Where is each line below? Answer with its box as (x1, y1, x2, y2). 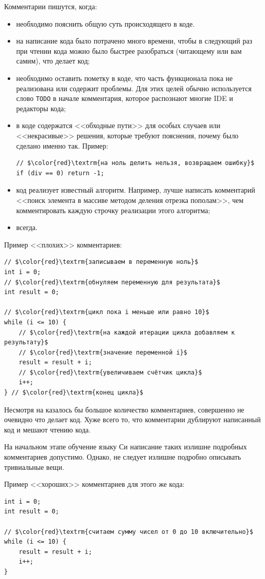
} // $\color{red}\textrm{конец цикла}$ (4, 389, 144, 397)
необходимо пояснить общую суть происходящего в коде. (16, 18, 195, 29)
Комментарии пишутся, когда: (4, 1, 97, 11)
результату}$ (4, 339, 48, 346)
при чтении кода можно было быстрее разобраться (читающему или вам (16, 45, 242, 56)
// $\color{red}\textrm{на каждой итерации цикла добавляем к (18, 328, 235, 336)
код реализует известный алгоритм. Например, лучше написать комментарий (16, 184, 255, 195)
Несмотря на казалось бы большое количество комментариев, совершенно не (4, 404, 245, 415)
